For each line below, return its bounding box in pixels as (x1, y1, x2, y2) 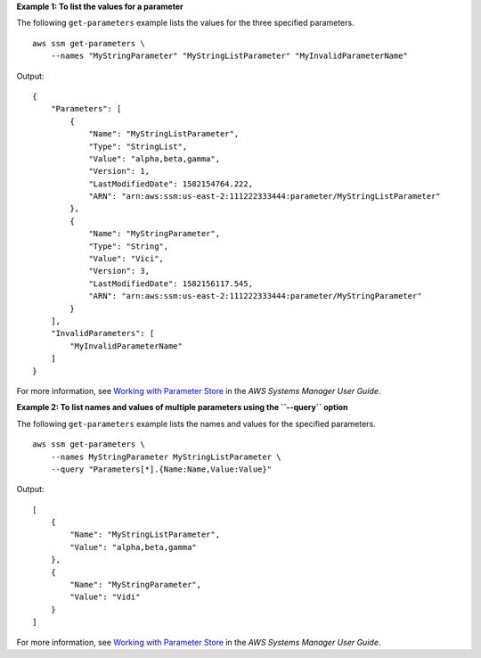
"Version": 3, (88, 266, 151, 276)
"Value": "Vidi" (69, 592, 141, 602)
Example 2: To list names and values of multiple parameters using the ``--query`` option (16, 402, 348, 413)
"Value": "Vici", (88, 254, 165, 264)
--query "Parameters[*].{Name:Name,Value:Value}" (50, 464, 272, 474)
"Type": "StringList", (88, 141, 188, 152)
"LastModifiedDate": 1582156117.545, (88, 278, 254, 289)
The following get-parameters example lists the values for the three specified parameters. (16, 18, 355, 29)
